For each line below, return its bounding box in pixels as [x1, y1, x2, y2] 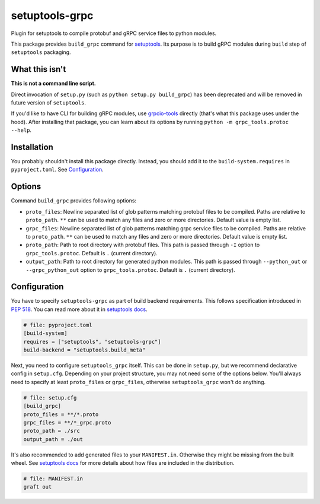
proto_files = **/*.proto [23, 411, 99, 418]
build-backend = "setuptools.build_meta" [23, 346, 146, 353]
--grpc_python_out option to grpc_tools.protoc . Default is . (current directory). [25, 266, 235, 273]
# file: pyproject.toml [23, 321, 93, 328]
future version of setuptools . [11, 99, 86, 106]
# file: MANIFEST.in [23, 476, 83, 482]
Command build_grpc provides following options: [11, 197, 136, 204]
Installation [11, 142, 53, 152]
